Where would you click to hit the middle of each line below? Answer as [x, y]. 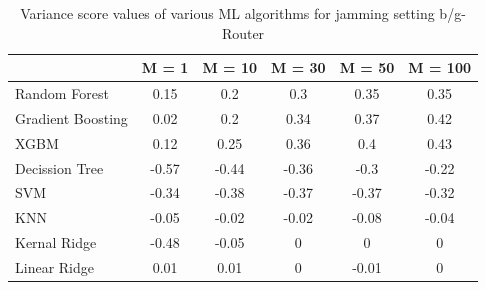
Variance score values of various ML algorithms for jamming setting [227, 13]
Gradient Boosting [71, 117]
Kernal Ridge [56, 242]
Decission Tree [59, 167]
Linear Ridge [54, 266]
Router [243, 32]
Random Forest [62, 93]
